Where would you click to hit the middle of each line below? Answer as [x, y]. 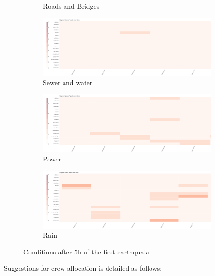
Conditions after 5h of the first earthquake [87, 251]
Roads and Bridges [71, 6]
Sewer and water [68, 82]
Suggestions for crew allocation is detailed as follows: [83, 268]
